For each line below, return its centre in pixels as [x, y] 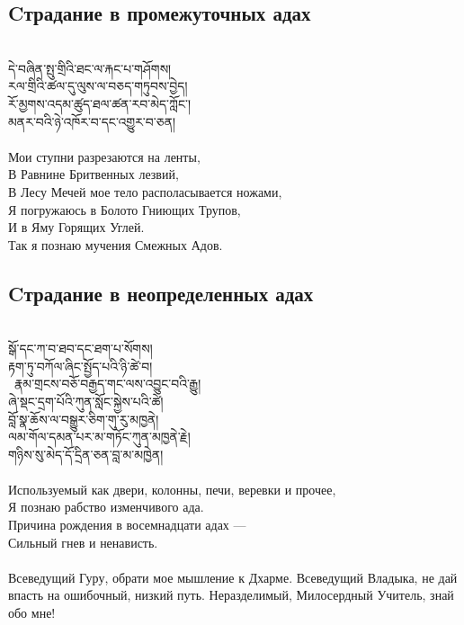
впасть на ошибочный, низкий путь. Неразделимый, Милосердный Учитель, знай [231, 595]
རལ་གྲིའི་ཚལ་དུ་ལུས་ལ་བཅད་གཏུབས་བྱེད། [98, 86]
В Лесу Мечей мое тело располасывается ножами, [145, 191]
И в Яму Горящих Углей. [76, 227]
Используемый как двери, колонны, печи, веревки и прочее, [172, 489]
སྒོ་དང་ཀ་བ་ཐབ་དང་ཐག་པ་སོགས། [80, 348]
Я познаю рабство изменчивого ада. [106, 507]
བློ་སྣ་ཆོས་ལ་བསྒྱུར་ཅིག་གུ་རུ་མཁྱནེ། [84, 419]
